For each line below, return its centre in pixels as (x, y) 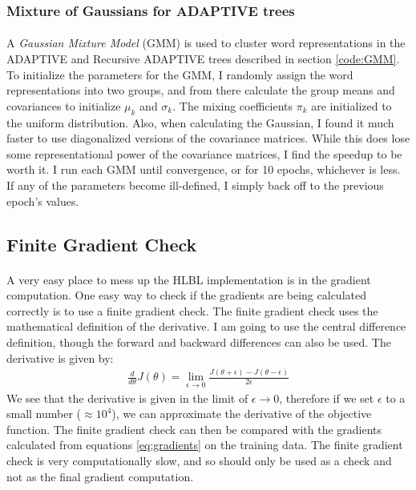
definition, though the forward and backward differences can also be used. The (199, 341)
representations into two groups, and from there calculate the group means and (201, 90)
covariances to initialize (64, 105)
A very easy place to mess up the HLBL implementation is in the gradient (189, 279)
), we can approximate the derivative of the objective (242, 414)
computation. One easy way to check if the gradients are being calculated (186, 295)
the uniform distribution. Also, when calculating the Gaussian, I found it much (200, 122)
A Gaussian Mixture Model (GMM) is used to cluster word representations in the (206, 43)
